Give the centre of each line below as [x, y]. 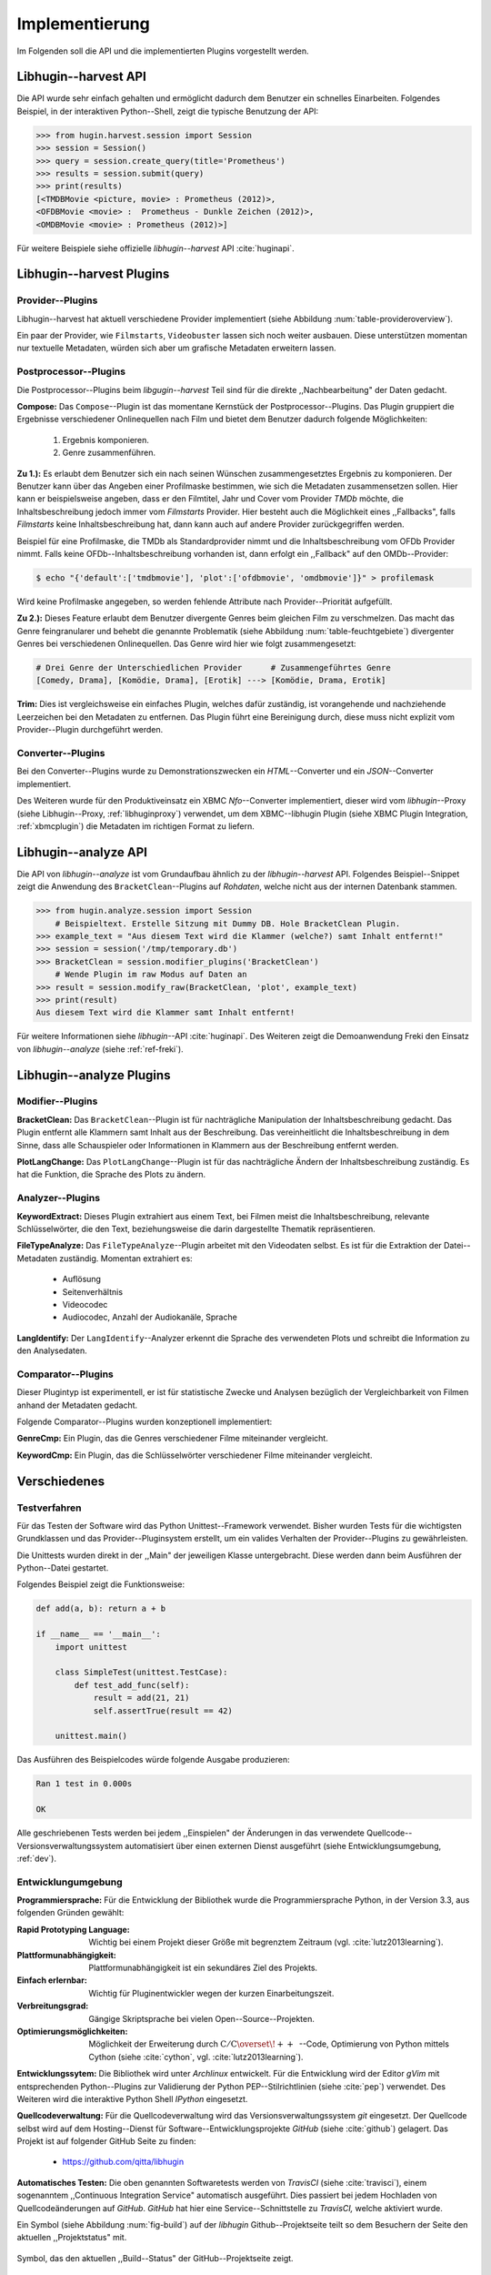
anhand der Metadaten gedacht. [77, 1405]
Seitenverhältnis [92, 1291]
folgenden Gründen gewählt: [70, 1913]
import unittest [91, 1647]
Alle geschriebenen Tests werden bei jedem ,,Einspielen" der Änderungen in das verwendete [191, 1833]
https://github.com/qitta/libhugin [123, 2162]
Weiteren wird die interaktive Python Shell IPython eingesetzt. [132, 2098]
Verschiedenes [60, 1481]
